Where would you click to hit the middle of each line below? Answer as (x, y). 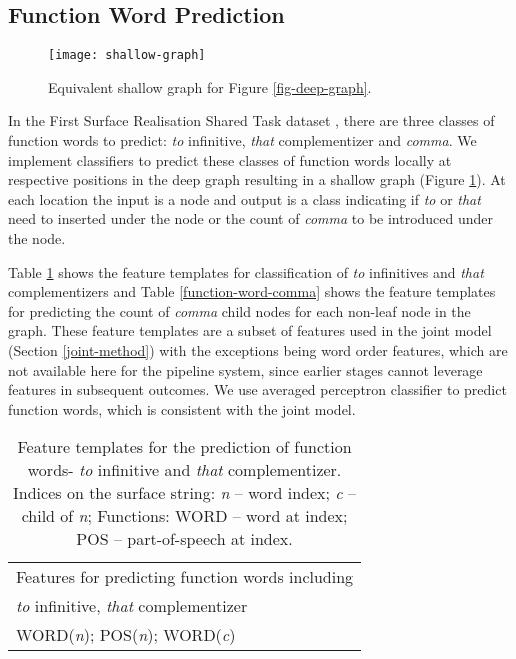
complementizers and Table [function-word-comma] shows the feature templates (252, 291)
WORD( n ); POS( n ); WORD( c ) (126, 635)
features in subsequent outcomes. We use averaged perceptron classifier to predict (257, 389)
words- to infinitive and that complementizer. (184, 470)
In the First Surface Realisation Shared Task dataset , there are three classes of (251, 120)
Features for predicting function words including (185, 577)
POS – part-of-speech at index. (184, 539)
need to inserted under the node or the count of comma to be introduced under (251, 218)
